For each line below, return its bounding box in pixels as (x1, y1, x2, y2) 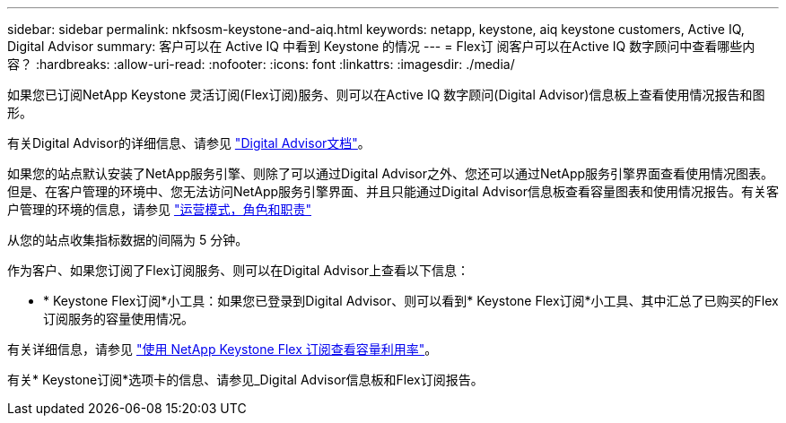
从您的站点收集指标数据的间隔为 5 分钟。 (7, 232, 249, 247)
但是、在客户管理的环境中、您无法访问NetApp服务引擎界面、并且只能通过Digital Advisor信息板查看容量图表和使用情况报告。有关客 (7, 184, 780, 199)
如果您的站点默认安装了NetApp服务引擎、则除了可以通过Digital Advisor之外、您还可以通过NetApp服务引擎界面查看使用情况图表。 (7, 166, 774, 181)
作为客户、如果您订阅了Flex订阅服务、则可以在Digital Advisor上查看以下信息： (7, 263, 470, 278)
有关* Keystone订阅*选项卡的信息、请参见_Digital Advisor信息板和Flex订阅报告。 (7, 372, 484, 387)
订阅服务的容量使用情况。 (43, 311, 194, 326)
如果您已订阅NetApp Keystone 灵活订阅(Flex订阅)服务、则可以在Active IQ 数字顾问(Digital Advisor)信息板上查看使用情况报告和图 (7, 87, 765, 102)
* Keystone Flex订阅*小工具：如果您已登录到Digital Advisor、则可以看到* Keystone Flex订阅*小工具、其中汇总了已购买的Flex (43, 293, 779, 308)
